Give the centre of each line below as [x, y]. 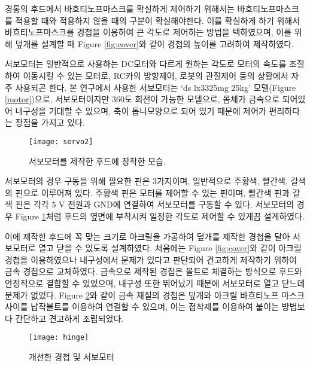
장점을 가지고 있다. [50, 122]
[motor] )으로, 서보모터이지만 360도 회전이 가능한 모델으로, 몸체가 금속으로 [142, 99]
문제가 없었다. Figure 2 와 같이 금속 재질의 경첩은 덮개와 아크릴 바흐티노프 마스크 [155, 295]
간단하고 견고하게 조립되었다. [69, 318]
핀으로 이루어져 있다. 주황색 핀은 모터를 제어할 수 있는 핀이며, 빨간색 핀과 [152, 192]
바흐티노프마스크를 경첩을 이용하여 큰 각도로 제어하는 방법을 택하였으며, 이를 [148, 32]
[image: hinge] [59, 338]
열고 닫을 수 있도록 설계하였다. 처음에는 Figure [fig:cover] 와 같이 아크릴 [170, 248]
